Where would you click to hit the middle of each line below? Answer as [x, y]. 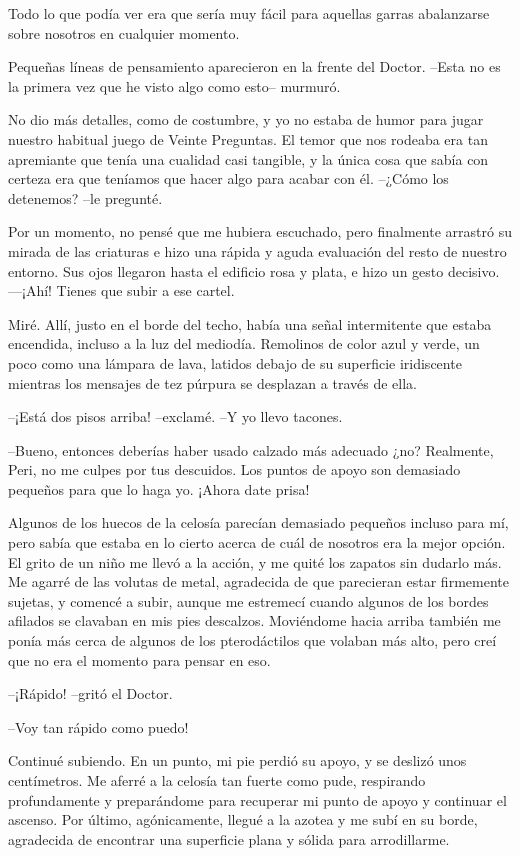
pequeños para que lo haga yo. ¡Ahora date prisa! [159, 488]
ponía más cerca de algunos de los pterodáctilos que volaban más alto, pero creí [252, 640]
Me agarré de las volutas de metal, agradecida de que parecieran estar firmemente [258, 581]
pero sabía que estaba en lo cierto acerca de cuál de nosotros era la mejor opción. [257, 542]
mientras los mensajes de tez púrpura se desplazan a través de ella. [212, 382]
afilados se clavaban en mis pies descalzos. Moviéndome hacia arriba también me [254, 620]
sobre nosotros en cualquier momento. [124, 32]
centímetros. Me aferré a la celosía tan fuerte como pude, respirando [217, 780]
